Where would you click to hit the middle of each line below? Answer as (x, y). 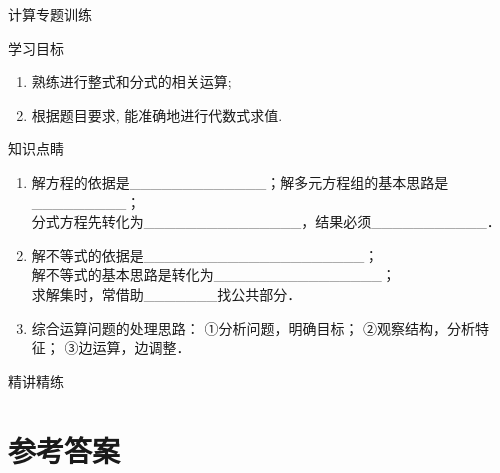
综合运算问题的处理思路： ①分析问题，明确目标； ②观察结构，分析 (253, 327)
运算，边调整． (141, 347)
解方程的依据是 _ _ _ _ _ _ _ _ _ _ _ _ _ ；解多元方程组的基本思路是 (240, 181)
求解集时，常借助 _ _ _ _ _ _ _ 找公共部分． (166, 293)
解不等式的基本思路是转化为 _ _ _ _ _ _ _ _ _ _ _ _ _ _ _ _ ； (213, 274)
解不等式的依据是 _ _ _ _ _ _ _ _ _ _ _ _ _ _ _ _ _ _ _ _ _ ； (205, 254)
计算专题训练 (50, 14)
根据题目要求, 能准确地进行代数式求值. (157, 114)
